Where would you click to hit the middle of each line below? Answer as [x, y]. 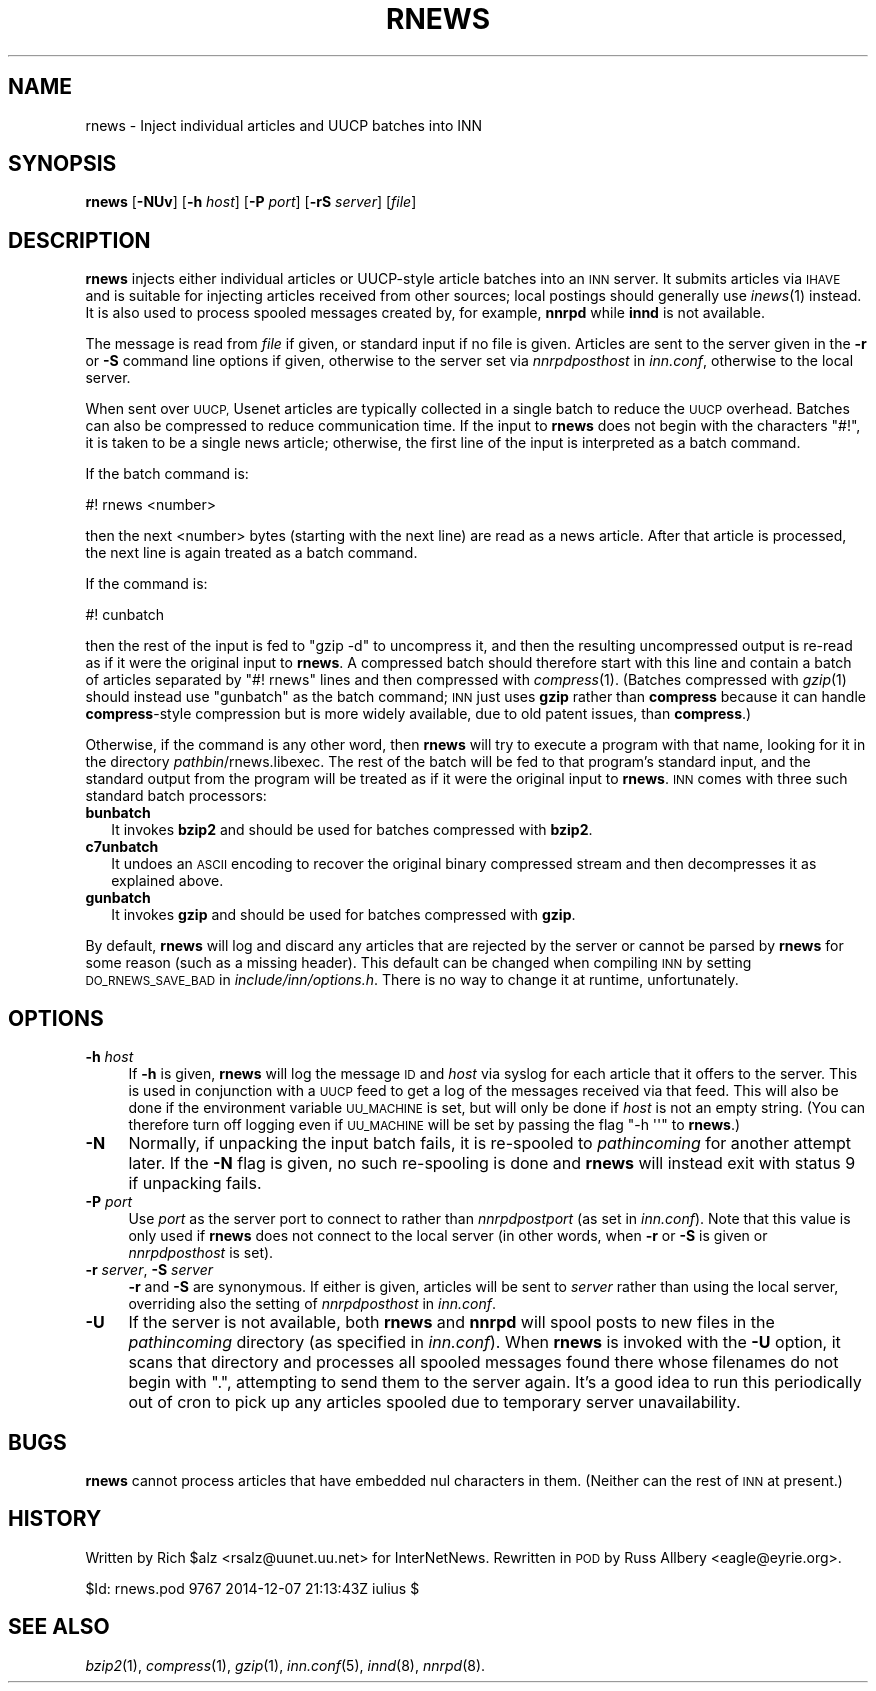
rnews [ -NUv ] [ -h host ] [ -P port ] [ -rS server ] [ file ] [251, 202]
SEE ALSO [59, 1627]
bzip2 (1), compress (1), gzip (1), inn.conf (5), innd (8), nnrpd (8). [285, 1665]
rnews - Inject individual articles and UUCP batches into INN [284, 125]
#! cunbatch [125, 615]
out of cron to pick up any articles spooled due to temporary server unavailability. [434, 1402]
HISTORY [55, 1519]
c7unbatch [122, 847]
